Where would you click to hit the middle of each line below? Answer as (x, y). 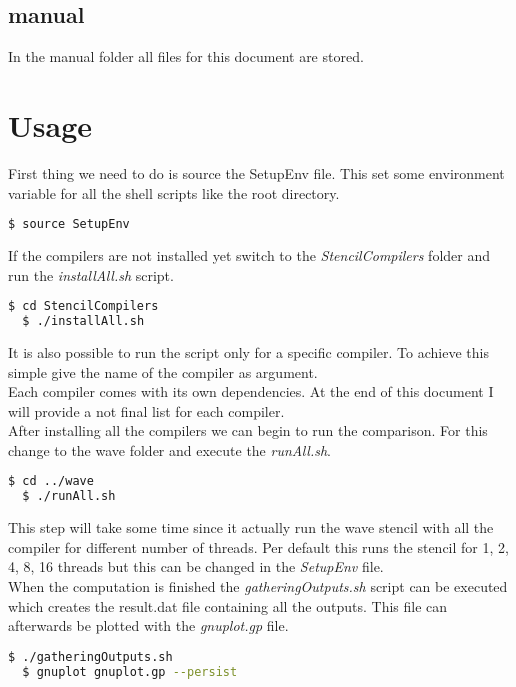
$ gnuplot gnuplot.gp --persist (130, 671)
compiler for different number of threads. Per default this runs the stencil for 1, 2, (258, 546)
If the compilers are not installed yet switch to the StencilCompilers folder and (249, 254)
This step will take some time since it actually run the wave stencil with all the (251, 527)
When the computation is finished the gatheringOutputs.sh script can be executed (258, 586)
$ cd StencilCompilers (83, 306)
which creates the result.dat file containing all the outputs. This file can (228, 605)
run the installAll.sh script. (91, 274)
